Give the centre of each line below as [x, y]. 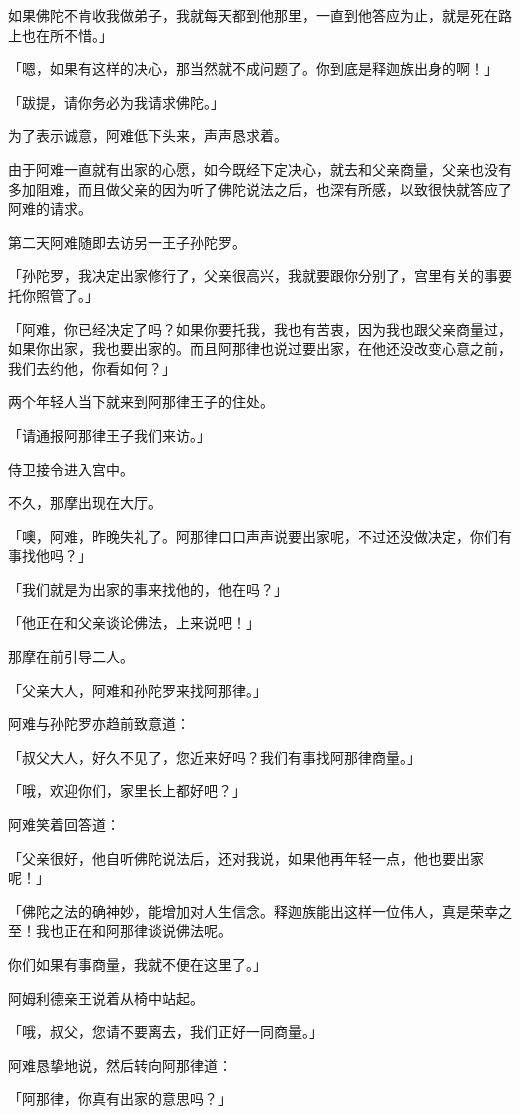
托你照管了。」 [53, 294]
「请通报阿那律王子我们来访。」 [109, 434]
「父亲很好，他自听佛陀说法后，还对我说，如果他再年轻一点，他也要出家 [246, 857]
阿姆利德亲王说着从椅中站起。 [106, 997]
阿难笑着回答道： [64, 824]
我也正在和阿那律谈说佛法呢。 [133, 930]
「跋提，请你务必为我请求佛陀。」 [116, 101]
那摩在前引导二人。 [71, 656]
